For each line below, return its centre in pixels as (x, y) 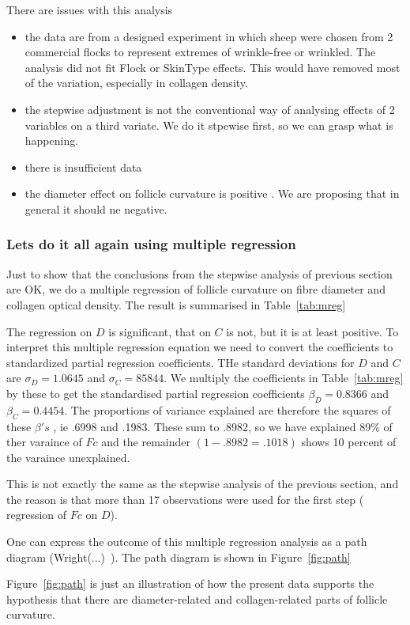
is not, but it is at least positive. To (312, 331)
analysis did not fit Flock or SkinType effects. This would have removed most (213, 67)
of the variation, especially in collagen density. (136, 83)
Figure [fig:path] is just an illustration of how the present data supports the (190, 583)
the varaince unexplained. (68, 457)
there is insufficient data (83, 167)
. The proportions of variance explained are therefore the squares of (228, 409)
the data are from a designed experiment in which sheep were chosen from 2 (209, 36)
